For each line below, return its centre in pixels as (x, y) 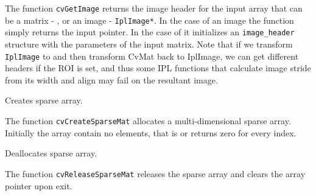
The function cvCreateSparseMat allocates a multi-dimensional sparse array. (148, 121)
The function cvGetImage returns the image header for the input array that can (154, 8)
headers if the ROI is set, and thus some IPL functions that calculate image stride (158, 68)
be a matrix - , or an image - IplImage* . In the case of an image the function (149, 20)
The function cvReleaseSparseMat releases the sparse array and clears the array (155, 173)
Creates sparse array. (44, 100)
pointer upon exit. (39, 185)
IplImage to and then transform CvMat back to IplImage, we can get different (152, 56)
